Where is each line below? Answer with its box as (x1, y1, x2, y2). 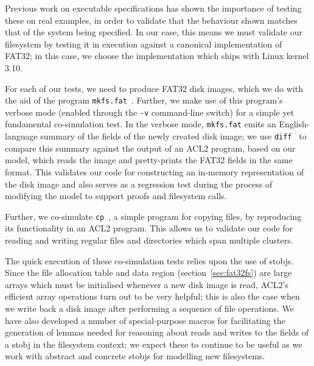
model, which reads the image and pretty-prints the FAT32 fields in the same (5, 153, 293, 166)
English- (279, 118, 310, 130)
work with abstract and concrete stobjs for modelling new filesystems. (5, 350, 265, 362)
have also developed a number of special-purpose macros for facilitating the (5, 314, 285, 326)
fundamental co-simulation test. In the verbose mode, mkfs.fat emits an (5, 118, 276, 130)
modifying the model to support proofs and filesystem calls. (5, 189, 227, 202)
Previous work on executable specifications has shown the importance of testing (5, 2, 302, 14)
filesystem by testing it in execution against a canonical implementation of (5, 37, 282, 50)
